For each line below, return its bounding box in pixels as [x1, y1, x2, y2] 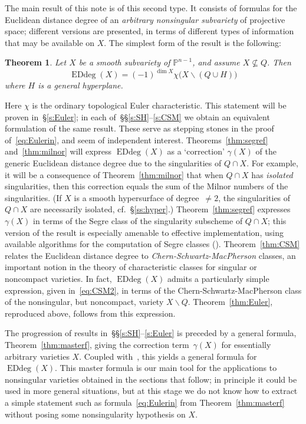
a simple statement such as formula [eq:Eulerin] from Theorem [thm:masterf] [5, 396, 285, 408]
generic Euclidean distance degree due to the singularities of [5, 157, 222, 169]
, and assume [192, 56, 240, 68]
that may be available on [5, 36, 95, 48]
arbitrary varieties [5, 350, 70, 362]
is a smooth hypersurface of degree [74, 191, 199, 203]
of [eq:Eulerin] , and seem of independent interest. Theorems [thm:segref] [5, 133, 268, 146]
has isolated [251, 168, 293, 180]
